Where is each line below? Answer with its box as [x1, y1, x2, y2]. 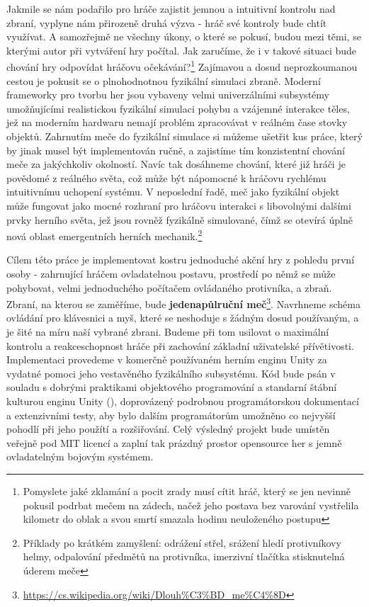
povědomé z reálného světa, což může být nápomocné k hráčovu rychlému [6, 170, 327, 185]
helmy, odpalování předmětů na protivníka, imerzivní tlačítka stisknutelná [23, 549, 345, 564]
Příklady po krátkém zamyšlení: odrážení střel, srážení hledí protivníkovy [23, 535, 341, 550]
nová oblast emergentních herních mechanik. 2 [6, 227, 203, 243]
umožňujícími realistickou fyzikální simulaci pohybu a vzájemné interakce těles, [6, 101, 350, 115]
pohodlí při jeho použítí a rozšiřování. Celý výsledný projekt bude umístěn [6, 421, 330, 436]
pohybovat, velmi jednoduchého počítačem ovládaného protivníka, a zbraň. [6, 280, 332, 295]
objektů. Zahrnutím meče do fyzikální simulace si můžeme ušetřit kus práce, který [6, 129, 363, 143]
